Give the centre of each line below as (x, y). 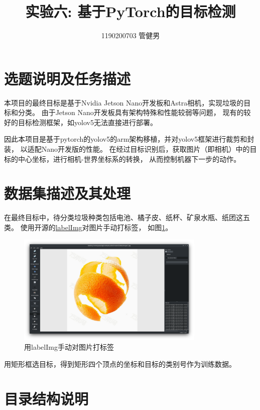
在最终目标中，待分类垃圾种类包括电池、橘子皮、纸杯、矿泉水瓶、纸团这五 (127, 217)
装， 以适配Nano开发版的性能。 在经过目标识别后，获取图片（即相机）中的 (127, 149)
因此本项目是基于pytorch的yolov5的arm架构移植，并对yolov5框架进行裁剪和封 (129, 139)
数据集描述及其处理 (68, 193)
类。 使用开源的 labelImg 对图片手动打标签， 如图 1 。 (88, 227)
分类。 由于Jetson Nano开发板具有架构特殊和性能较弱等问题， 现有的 (131, 112)
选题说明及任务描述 (68, 78)
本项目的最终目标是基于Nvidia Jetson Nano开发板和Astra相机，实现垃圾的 (124, 102)
